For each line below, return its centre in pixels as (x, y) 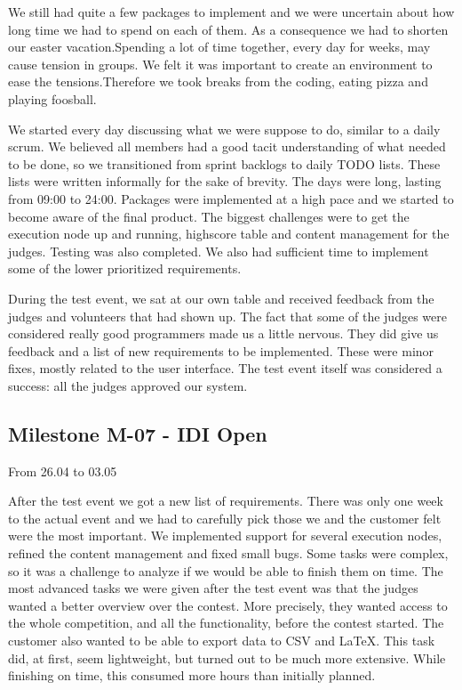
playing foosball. (52, 98)
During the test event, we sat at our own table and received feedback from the (221, 298)
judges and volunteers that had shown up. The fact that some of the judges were (227, 316)
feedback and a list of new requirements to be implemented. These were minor (221, 350)
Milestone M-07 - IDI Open (138, 433)
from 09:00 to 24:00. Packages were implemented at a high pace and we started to (231, 198)
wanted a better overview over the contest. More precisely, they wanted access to (228, 605)
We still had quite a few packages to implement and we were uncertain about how (231, 12)
